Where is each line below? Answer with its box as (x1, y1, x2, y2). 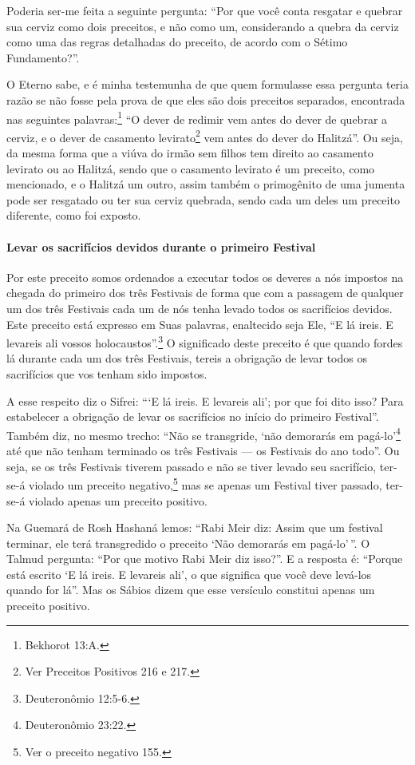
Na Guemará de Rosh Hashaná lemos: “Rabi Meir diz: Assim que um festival (6, 519, 383, 536)
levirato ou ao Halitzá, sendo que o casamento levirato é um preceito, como (6, 160, 375, 176)
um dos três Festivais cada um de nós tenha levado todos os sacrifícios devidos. (6, 300, 393, 317)
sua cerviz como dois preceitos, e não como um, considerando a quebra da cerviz (6, 18, 399, 34)
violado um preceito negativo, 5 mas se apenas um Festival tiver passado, (29, 474, 382, 493)
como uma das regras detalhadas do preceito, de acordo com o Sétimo (6, 34, 348, 50)
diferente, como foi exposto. (6, 207, 141, 224)
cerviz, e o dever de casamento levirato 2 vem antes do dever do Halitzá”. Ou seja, (6, 126, 403, 145)
